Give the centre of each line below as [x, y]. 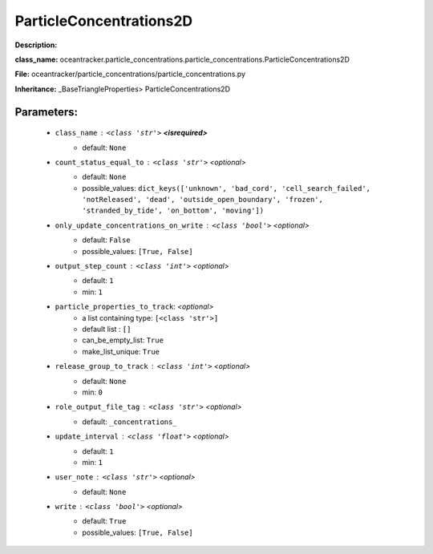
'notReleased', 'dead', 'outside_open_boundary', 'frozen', [203, 200]
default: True [104, 521]
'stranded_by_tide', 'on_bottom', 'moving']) [173, 211]
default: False [107, 240]
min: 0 [93, 392]
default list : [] [107, 329]
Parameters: [46, 112]
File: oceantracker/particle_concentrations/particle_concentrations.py [130, 74]
